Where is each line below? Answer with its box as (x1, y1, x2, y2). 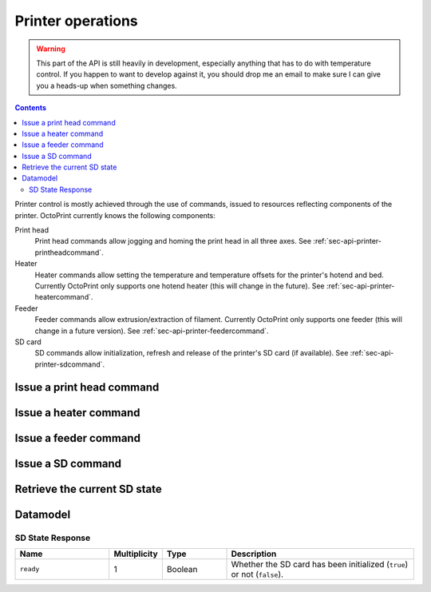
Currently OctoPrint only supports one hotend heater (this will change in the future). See (34, 280, 325, 291)
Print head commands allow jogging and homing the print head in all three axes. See (34, 236, 311, 246)
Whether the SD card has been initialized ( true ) (231, 558, 409, 570)
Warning (36, 44, 65, 54)
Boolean (166, 563, 199, 574)
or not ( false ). (231, 568, 283, 579)
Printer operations (14, 12, 139, 30)
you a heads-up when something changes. (36, 81, 177, 90)
